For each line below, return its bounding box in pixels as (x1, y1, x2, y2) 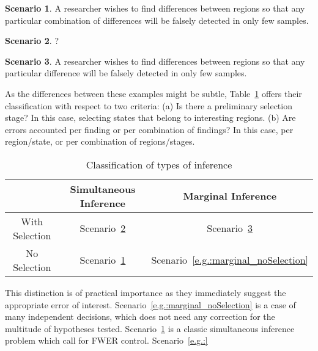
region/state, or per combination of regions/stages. (5, 135, 195, 148)
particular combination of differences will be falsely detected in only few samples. (5, 13, 309, 26)
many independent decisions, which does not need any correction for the (5, 310, 275, 323)
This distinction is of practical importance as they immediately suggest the (5, 286, 286, 299)
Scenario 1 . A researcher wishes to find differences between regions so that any (5, 2, 305, 14)
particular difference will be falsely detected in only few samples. (5, 67, 247, 79)
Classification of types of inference (86, 157, 232, 172)
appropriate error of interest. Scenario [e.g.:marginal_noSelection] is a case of (5, 298, 296, 311)
